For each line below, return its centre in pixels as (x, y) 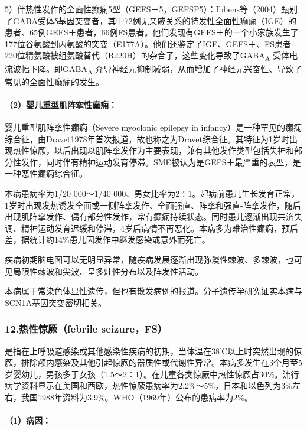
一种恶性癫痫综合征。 (46, 173)
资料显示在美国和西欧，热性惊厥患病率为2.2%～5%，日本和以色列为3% (156, 385)
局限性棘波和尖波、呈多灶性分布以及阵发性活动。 (108, 271)
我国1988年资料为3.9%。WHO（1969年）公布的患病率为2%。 (137, 397)
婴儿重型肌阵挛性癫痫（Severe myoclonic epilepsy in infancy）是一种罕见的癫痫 (153, 127)
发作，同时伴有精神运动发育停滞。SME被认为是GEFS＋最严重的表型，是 (161, 162)
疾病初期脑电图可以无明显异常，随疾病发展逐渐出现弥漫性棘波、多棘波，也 (149, 259)
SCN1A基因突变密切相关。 (55, 302)
